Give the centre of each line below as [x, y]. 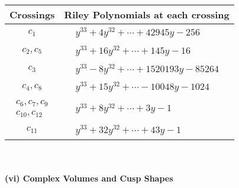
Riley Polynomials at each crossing [147, 14]
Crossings [32, 14]
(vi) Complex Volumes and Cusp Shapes [89, 178]
